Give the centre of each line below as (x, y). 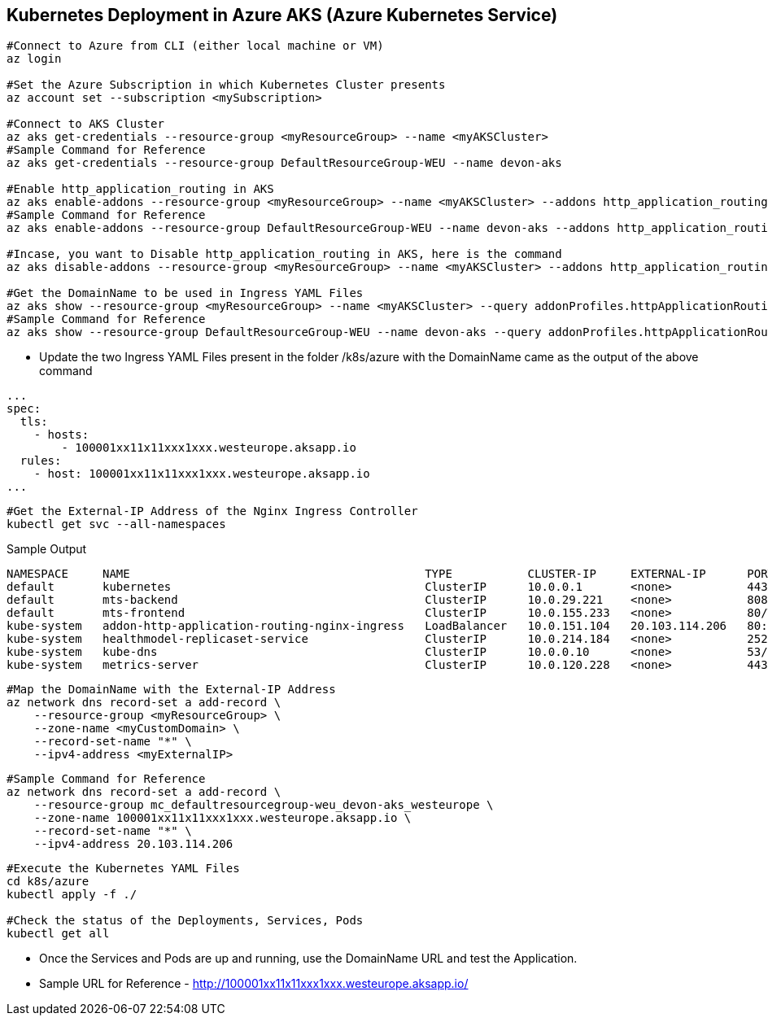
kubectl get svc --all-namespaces (116, 524)
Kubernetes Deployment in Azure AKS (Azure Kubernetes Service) (282, 15)
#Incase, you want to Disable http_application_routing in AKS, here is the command (284, 254)
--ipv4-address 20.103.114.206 (133, 844)
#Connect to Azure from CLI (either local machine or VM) (195, 46)
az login (34, 59)
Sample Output (47, 549)
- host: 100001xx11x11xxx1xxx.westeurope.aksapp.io (202, 474)
